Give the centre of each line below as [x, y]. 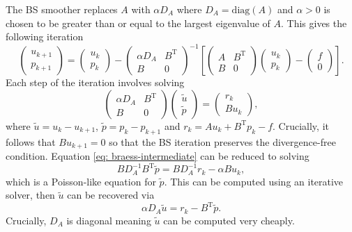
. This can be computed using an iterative [254, 181]
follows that [31, 141]
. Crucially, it [301, 125]
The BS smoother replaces [62, 9]
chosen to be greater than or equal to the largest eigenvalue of [138, 23]
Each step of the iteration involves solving [95, 82]
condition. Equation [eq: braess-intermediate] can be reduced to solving [158, 156]
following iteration [45, 36]
